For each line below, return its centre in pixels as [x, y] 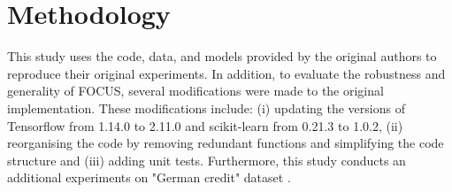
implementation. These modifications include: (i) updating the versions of [206, 108]
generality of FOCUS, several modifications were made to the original [195, 91]
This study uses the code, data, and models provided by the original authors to [222, 56]
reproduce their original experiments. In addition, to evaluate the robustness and [226, 73]
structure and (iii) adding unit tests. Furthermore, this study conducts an [207, 160]
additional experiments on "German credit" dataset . [149, 177]
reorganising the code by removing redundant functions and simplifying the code [226, 143]
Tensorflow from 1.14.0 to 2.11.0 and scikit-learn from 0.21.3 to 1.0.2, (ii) [205, 125]
